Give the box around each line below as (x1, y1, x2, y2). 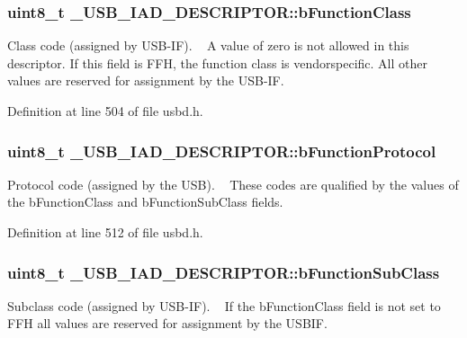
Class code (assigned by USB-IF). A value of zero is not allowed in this (7, 36, 409, 55)
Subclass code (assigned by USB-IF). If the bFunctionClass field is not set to (7, 296, 441, 315)
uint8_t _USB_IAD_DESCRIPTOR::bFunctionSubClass (7, 261, 440, 283)
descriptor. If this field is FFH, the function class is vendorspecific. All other (7, 53, 427, 72)
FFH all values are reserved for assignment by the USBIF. (7, 314, 328, 333)
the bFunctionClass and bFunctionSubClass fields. (7, 192, 283, 211)
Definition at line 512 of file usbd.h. (7, 223, 203, 241)
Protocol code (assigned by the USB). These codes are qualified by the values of (7, 174, 459, 193)
